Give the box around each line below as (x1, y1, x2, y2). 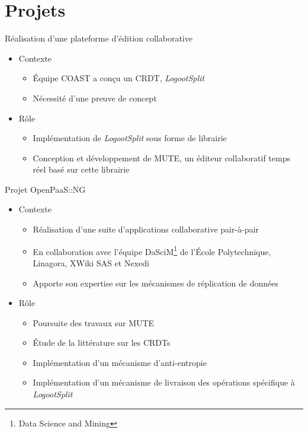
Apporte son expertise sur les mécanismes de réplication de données (33, 276, 279, 289)
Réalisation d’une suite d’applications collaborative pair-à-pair (33, 223, 259, 235)
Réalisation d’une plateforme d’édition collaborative (5, 32, 192, 44)
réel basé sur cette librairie (33, 163, 130, 176)
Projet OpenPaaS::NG (5, 183, 86, 195)
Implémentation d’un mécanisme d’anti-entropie (33, 356, 207, 368)
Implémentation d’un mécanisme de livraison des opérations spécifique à (33, 376, 295, 389)
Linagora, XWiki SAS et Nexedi (33, 256, 149, 269)
